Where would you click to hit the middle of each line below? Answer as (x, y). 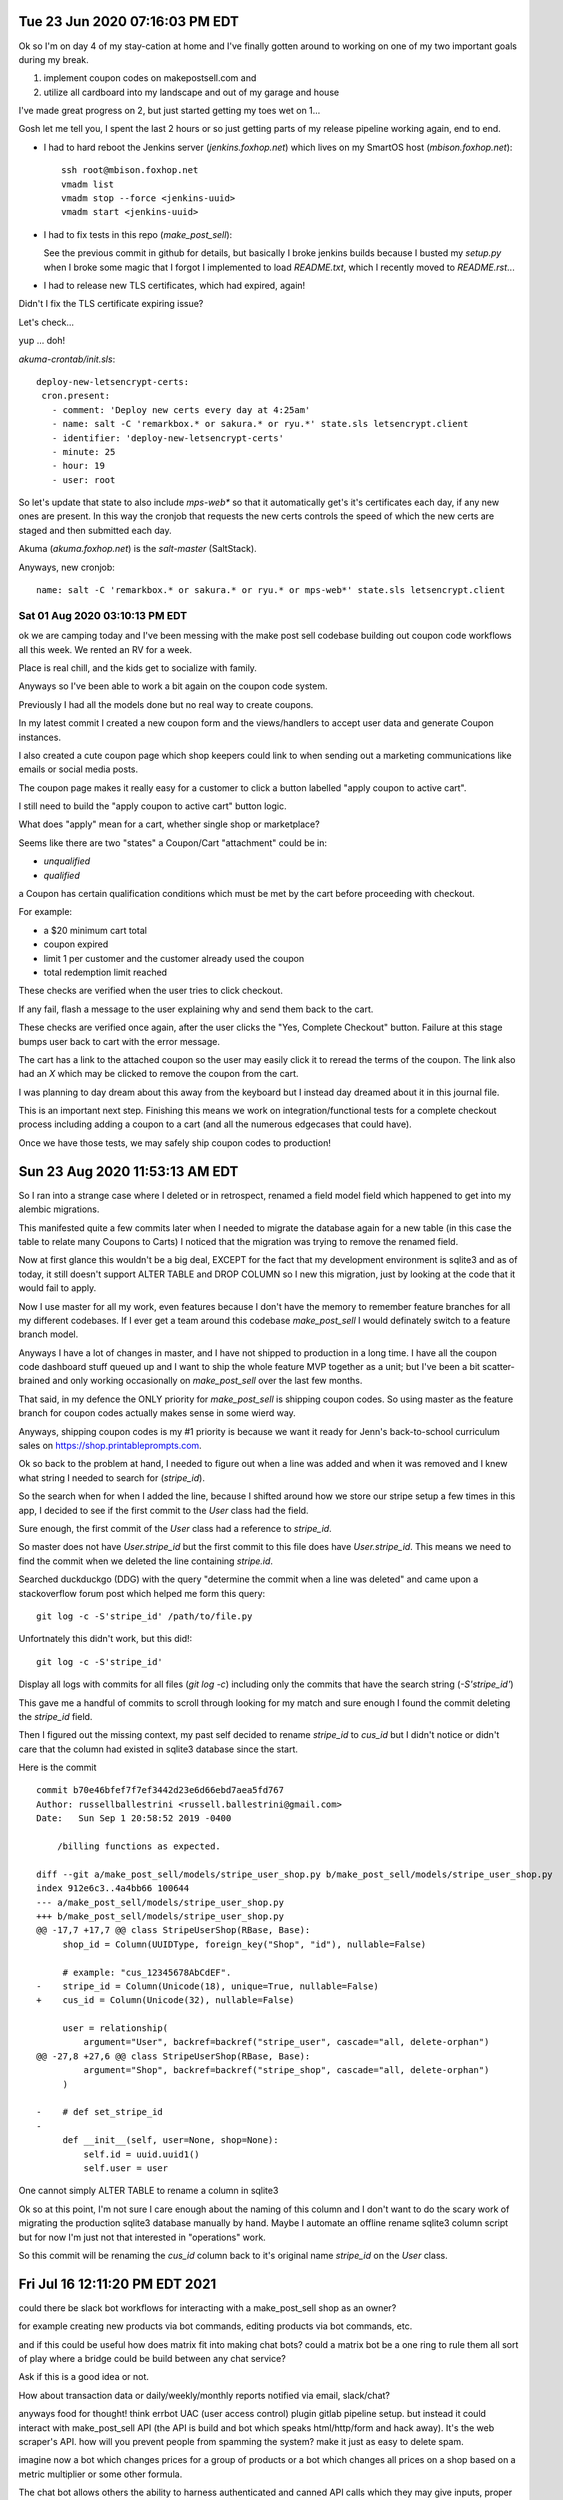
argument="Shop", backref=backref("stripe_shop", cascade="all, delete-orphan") (286, 2070)
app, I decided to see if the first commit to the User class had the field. (163, 1510)
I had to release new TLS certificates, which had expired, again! (174, 285)
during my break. (53, 59)
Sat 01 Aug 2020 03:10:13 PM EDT (103, 615)
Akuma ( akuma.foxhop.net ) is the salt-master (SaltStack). (137, 549)
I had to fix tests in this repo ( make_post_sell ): (138, 234)
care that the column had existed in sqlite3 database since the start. (158, 1749)
